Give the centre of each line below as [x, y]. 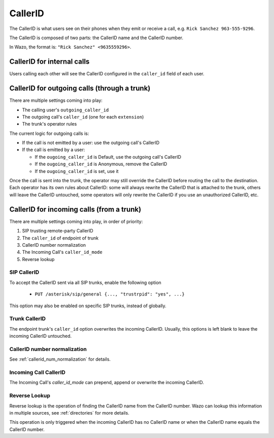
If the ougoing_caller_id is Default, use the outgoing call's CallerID [108, 157]
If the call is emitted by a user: [54, 150]
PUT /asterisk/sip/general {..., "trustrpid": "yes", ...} [110, 294]
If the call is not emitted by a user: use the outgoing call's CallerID [91, 143]
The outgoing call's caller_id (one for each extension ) [83, 116]
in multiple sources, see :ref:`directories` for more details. [69, 413]
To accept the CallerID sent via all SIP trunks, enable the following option [85, 282]
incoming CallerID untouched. [41, 336]
